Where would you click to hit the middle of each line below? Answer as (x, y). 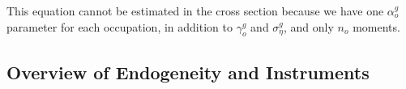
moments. (376, 26)
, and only (309, 26)
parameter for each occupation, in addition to (120, 26)
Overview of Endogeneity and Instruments (188, 72)
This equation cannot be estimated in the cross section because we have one (195, 11)
